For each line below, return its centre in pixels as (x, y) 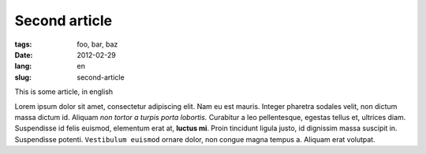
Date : (24, 54)
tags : (23, 44)
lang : (23, 66)
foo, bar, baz (97, 44)
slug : (23, 77)
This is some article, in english (64, 92)
